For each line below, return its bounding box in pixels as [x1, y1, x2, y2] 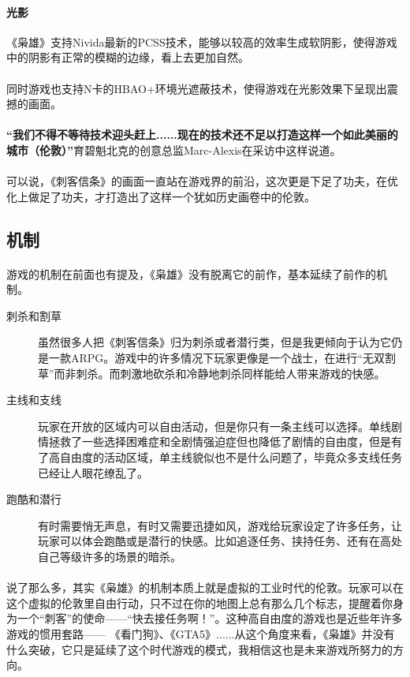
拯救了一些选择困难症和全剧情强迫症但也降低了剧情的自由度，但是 [48, 433, 391, 450]
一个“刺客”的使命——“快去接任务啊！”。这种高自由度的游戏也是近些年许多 [17, 610, 403, 627]
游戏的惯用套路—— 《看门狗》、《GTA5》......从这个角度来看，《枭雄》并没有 [6, 625, 395, 641]
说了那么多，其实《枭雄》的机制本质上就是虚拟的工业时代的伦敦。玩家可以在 [6, 579, 404, 596]
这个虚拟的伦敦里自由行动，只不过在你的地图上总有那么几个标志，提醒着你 [6, 594, 393, 611]
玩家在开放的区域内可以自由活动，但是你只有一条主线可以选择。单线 [38, 417, 391, 434]
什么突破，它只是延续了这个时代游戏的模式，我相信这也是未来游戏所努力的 [6, 641, 393, 657]
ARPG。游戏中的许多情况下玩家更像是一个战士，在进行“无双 [70, 350, 385, 366]
